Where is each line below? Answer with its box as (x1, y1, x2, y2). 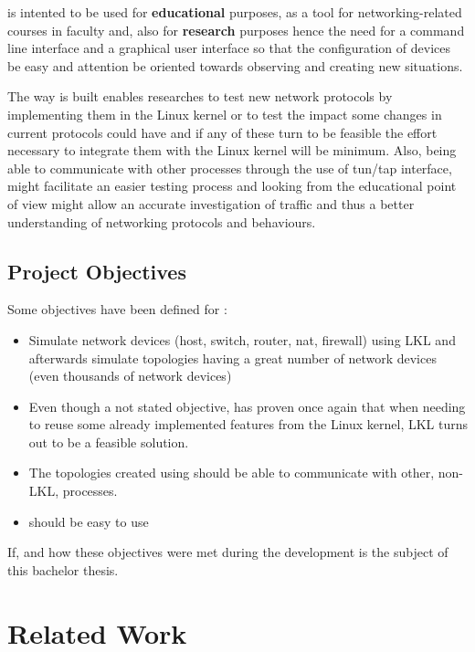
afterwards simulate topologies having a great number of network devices (28, 348, 437, 367)
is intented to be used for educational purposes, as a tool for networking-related (7, 3, 462, 21)
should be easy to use (28, 511, 149, 531)
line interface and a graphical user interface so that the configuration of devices (7, 38, 450, 58)
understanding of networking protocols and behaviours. (7, 212, 316, 231)
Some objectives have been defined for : (7, 300, 227, 319)
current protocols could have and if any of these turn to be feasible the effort (7, 122, 438, 142)
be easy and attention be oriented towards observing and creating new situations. (7, 56, 463, 75)
